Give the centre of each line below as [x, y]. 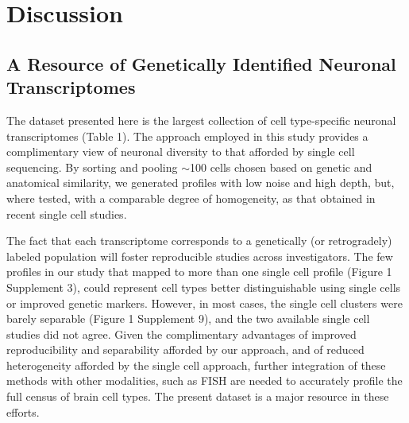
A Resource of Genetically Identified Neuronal [201, 63]
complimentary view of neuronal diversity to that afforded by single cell [181, 151]
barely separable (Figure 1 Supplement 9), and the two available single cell [188, 318]
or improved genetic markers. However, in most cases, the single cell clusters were [204, 303]
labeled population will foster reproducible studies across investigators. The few [200, 256]
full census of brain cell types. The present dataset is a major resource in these [198, 396]
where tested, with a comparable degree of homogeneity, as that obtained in [191, 198]
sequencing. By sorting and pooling [92, 167]
